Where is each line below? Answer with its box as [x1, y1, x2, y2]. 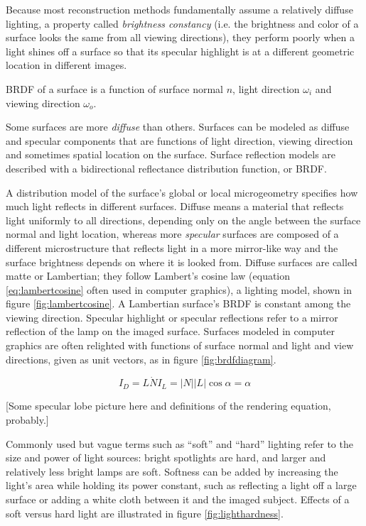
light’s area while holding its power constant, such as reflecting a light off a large [6, 478, 357, 493]
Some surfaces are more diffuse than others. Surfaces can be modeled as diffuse [6, 119, 350, 134]
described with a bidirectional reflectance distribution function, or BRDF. [6, 160, 327, 175]
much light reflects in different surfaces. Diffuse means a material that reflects [6, 199, 344, 214]
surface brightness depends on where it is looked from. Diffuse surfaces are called [6, 254, 357, 269]
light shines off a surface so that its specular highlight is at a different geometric [6, 43, 355, 58]
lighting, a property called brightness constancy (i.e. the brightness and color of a [6, 16, 359, 31]
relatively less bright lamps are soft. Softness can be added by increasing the [6, 464, 338, 478]
